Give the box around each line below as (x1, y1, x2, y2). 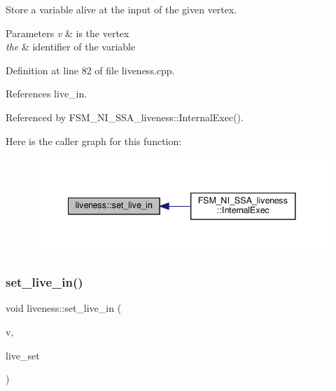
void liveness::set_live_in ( (6, 301, 122, 315)
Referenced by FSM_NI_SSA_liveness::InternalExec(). (6, 109, 244, 124)
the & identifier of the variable (6, 39, 136, 54)
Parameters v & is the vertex (6, 25, 129, 40)
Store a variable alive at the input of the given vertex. (6, 2, 237, 16)
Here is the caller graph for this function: (6, 133, 182, 148)
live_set (6, 348, 40, 362)
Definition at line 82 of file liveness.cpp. (6, 62, 175, 77)
